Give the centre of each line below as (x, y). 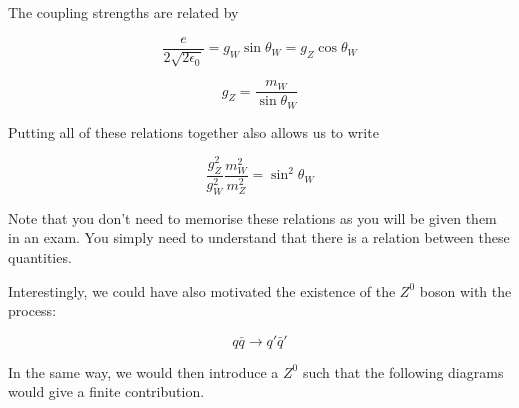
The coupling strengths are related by (123, 12)
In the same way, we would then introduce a (143, 371)
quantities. (40, 257)
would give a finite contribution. (106, 391)
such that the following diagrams (403, 371)
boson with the (465, 290)
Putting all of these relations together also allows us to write (193, 131)
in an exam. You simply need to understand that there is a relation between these (259, 237)
